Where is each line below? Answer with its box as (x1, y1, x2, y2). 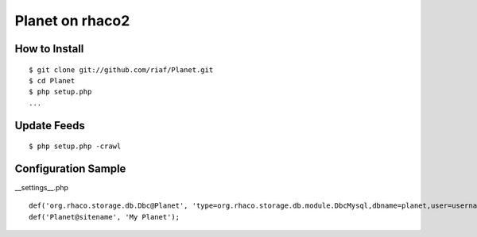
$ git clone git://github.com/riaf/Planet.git (29, 65, 214, 75)
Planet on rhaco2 (14, 12, 130, 29)
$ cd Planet (29, 76, 76, 85)
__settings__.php (14, 183, 69, 193)
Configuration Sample (14, 162, 126, 175)
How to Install (14, 42, 84, 55)
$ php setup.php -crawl (29, 142, 122, 151)
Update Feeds (14, 119, 85, 132)
